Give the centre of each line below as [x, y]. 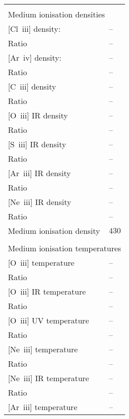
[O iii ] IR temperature [47, 291]
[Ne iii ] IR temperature [49, 378]
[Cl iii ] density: [34, 29]
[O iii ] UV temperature [49, 320]
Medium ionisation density [54, 231]
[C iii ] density [32, 86]
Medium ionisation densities [57, 14]
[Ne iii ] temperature [43, 349]
